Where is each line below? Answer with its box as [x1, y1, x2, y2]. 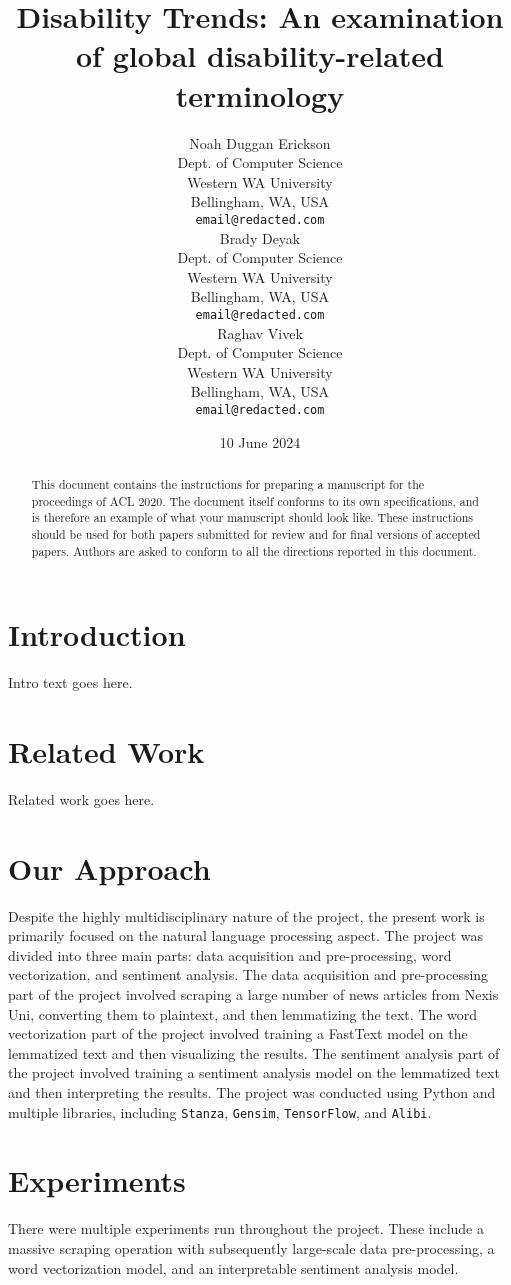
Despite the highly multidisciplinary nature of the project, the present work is [8, 905, 485, 926]
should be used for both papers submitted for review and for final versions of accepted [31, 525, 481, 542]
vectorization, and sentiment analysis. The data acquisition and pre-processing [8, 964, 489, 985]
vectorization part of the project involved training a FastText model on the [8, 1023, 468, 1044]
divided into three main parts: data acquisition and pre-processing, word [8, 944, 452, 965]
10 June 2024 [219, 431, 301, 452]
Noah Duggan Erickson [189, 132, 331, 153]
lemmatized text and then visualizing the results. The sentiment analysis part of [8, 1042, 500, 1063]
